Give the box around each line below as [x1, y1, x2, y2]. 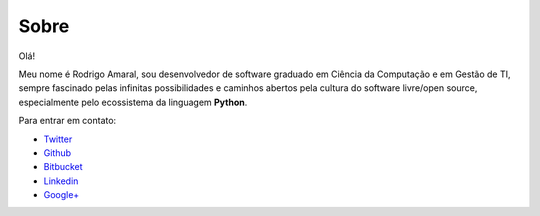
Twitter [43, 133, 73, 145]
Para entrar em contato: [18, 115, 117, 127]
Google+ [43, 189, 80, 201]
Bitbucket [43, 161, 84, 173]
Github [43, 146, 72, 159]
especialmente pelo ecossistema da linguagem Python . [18, 96, 248, 108]
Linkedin [43, 175, 79, 187]
